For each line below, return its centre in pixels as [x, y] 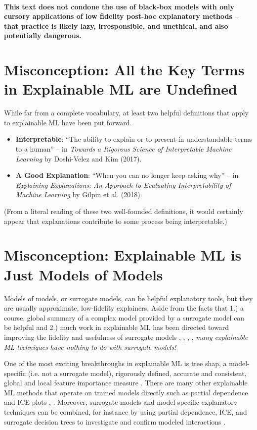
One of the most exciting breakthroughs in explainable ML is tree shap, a [115, 363]
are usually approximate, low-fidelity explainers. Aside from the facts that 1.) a [124, 308]
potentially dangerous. [43, 35]
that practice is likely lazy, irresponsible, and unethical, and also [116, 26]
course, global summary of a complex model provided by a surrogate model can [124, 317]
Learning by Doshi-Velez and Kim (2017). [79, 158]
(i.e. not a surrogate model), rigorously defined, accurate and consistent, [137, 373]
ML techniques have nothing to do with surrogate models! [90, 347]
